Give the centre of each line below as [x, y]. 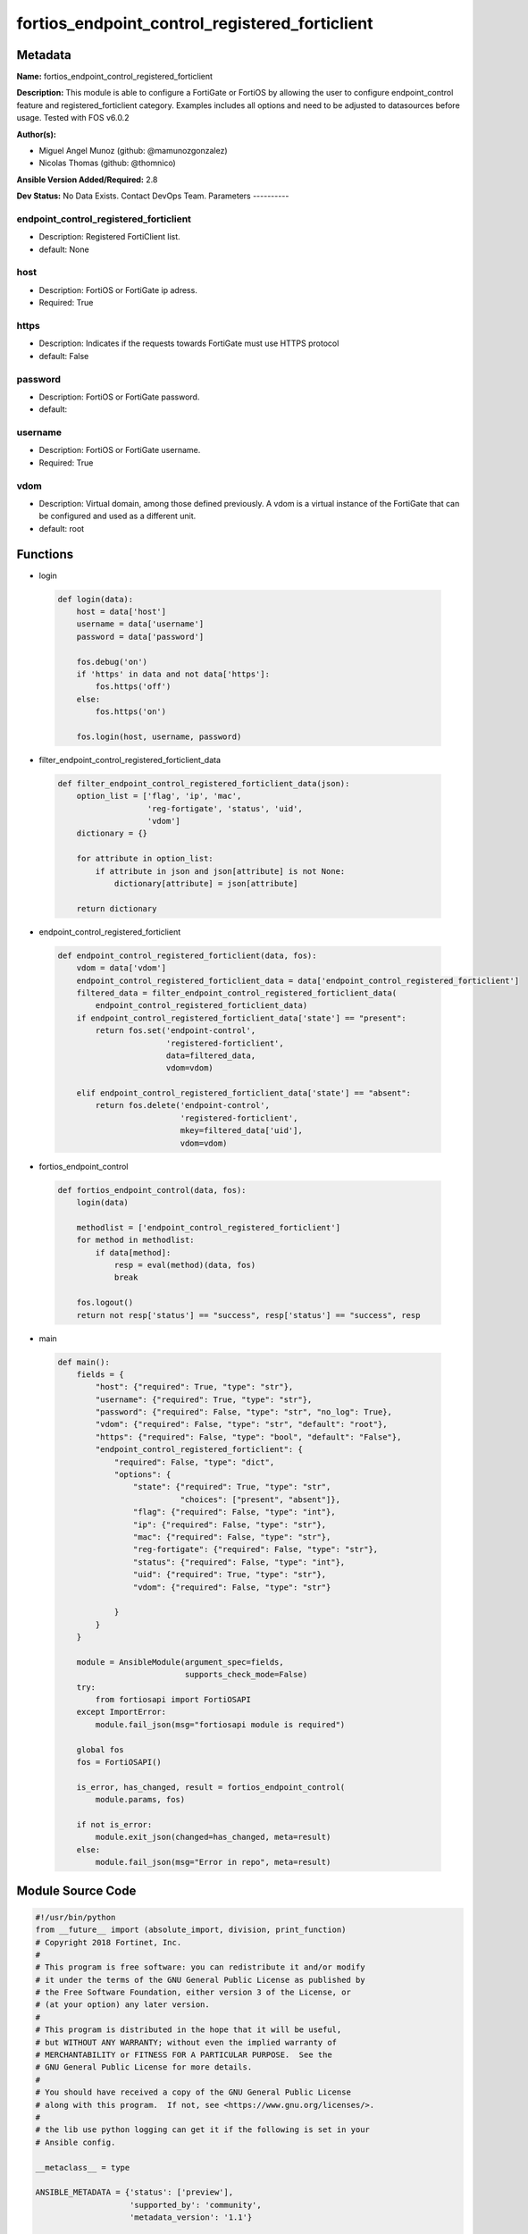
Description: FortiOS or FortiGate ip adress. [118, 290]
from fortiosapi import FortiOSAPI [173, 1700]
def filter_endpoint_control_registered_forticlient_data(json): [204, 783]
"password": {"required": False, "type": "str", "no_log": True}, [244, 1412]
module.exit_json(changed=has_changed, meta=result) [213, 1837]
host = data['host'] [122, 612]
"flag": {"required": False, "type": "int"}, [234, 1512]
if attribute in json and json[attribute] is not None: [220, 871]
